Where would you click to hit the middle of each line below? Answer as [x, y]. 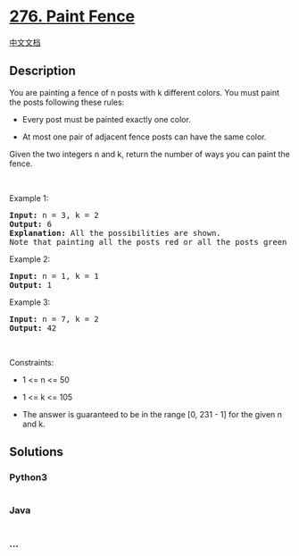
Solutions [37, 452]
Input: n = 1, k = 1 [54, 276]
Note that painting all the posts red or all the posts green [148, 242]
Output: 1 [30, 285]
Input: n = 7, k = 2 [54, 319]
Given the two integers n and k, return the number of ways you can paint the [149, 154]
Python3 [28, 477]
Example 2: [30, 259]
